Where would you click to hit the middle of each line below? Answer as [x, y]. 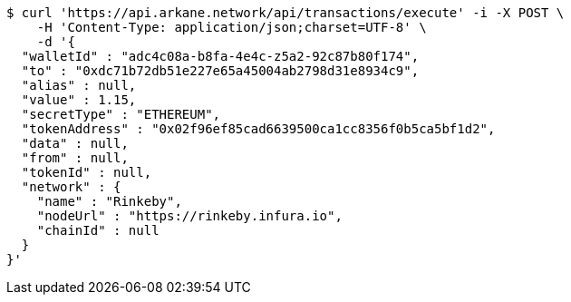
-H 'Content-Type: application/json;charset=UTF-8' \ [232, 27]
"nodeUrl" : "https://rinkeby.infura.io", [189, 216]
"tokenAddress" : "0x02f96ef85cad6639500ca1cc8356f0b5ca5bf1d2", [258, 129]
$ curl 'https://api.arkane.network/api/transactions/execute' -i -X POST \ [285, 13]
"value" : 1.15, [79, 100]
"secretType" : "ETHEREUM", [121, 114]
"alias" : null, [79, 85]
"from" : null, [75, 158]
